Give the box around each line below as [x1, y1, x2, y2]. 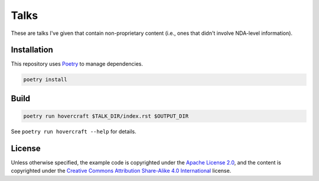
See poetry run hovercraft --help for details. [11, 128, 137, 135]
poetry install [23, 76, 67, 83]
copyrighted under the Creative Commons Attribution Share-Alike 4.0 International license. [11, 167, 232, 174]
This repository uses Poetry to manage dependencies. [11, 60, 144, 67]
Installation [11, 45, 53, 55]
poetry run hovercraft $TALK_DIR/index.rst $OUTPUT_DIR [23, 113, 189, 119]
